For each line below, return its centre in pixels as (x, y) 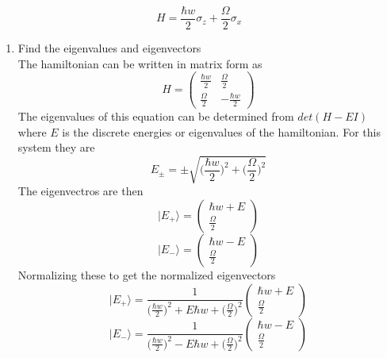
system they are (56, 147)
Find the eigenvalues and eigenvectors (109, 48)
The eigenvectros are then (80, 191)
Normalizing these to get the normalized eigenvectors (147, 274)
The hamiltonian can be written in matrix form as (140, 63)
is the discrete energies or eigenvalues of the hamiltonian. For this (221, 131)
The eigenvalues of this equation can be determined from (156, 116)
